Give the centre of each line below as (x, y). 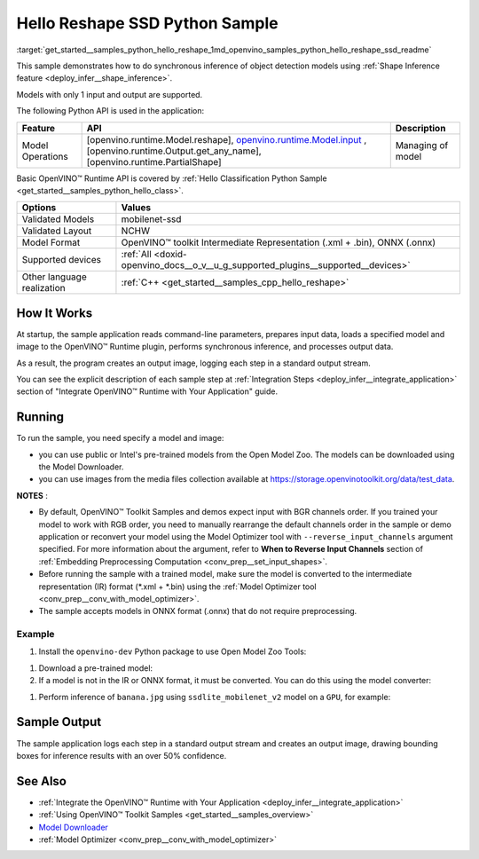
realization (43, 288)
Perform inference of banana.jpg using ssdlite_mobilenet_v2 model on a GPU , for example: (215, 697)
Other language (55, 277)
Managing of (422, 145)
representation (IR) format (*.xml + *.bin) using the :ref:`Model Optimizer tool (177, 587)
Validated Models (58, 219)
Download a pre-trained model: (96, 668)
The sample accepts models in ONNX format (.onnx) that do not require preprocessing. (198, 611)
